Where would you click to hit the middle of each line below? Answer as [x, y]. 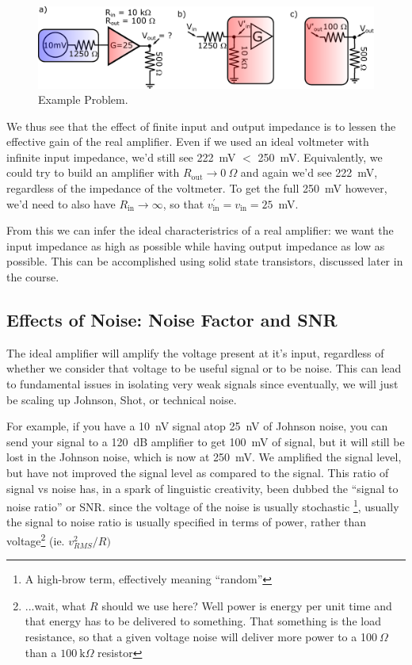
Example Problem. [83, 99]
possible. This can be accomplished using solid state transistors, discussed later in [205, 261]
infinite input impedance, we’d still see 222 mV [121, 157]
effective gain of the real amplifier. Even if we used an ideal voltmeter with [188, 141]
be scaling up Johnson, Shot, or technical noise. [122, 399]
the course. [33, 277]
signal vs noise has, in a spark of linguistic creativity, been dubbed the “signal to [202, 488]
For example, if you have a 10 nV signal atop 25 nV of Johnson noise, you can [197, 426]
